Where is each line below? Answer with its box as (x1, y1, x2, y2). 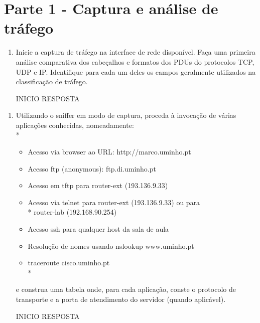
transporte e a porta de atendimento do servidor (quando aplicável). (16, 294, 226, 304)
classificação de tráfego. (16, 76, 88, 87)
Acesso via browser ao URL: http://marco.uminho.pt (28, 146, 191, 157)
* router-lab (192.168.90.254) (28, 207, 117, 217)
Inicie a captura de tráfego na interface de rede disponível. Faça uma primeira (16, 47, 255, 57)
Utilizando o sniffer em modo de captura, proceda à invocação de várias (16, 110, 236, 120)
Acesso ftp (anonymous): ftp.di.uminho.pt (28, 163, 156, 174)
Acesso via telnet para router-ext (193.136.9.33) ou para (28, 197, 200, 207)
